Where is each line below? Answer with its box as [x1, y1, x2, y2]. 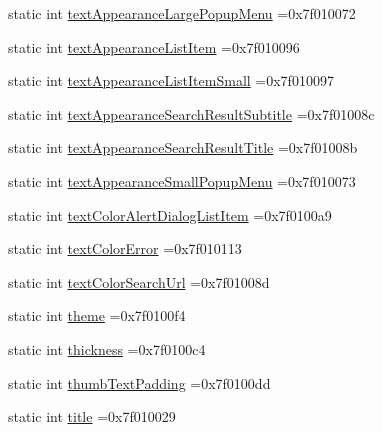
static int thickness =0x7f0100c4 [8, 338, 206, 359]
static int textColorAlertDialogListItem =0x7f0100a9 [8, 204, 332, 225]
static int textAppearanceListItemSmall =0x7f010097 [8, 70, 334, 91]
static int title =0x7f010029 [8, 406, 176, 427]
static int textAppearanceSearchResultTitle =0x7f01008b [8, 137, 358, 158]
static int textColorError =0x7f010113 [8, 238, 242, 259]
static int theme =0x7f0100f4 [8, 305, 186, 326]
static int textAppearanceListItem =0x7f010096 [8, 36, 300, 57]
